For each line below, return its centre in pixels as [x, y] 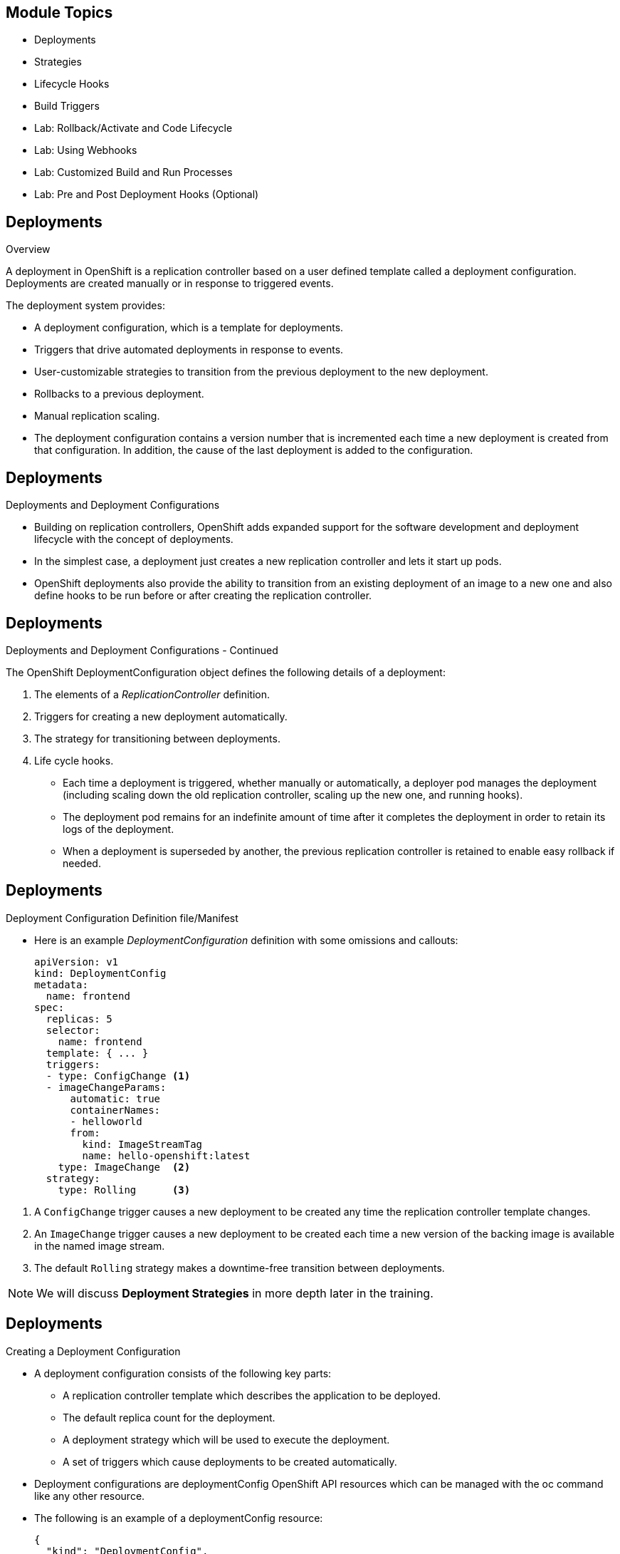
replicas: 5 [79, 1019]
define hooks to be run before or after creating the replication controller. [203, 596]
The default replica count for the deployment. [169, 1417]
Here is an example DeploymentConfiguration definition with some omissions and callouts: [246, 940]
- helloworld [106, 1121]
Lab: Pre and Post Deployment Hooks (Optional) [147, 195]
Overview [28, 249]
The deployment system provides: [85, 306]
